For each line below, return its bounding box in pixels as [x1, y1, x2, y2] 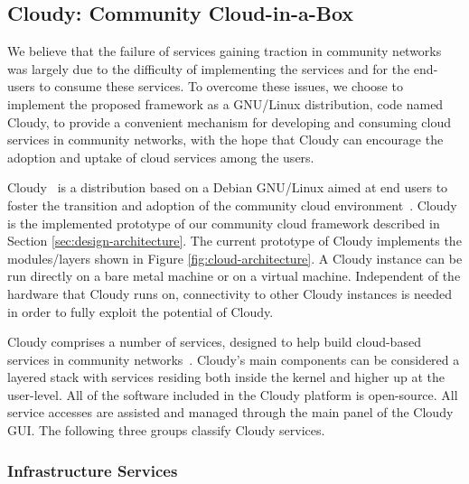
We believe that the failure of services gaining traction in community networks [7, 42, 442, 60]
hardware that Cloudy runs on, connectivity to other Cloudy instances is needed [7, 284, 453, 302]
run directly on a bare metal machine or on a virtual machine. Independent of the [7, 266, 461, 285]
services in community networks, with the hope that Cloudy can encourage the [7, 130, 444, 149]
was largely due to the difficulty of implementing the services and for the [7, 59, 410, 78]
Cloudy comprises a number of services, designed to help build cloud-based [7, 332, 421, 351]
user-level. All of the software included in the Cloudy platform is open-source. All [7, 385, 458, 404]
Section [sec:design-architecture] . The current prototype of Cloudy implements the [7, 231, 462, 250]
